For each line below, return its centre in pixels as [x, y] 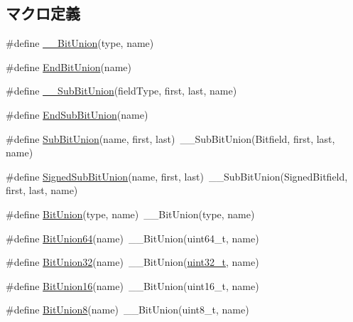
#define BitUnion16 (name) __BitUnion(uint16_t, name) [132, 285]
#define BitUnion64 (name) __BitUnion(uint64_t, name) [132, 238]
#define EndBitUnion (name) [69, 66]
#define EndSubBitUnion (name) [77, 114]
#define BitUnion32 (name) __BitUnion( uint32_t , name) [132, 262]
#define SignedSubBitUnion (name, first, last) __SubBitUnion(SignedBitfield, [177, 176]
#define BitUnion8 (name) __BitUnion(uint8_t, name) [127, 310]
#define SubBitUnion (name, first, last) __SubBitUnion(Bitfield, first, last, [170, 138]
